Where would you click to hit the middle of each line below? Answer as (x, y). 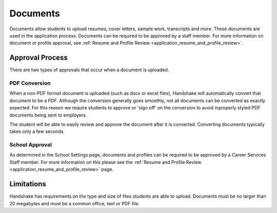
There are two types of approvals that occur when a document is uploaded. (89, 70)
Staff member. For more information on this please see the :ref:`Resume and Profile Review (105, 162)
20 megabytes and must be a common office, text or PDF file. (75, 203)
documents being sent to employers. (48, 115)
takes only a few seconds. (37, 131)
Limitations (28, 184)
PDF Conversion (30, 83)
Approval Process (38, 58)
